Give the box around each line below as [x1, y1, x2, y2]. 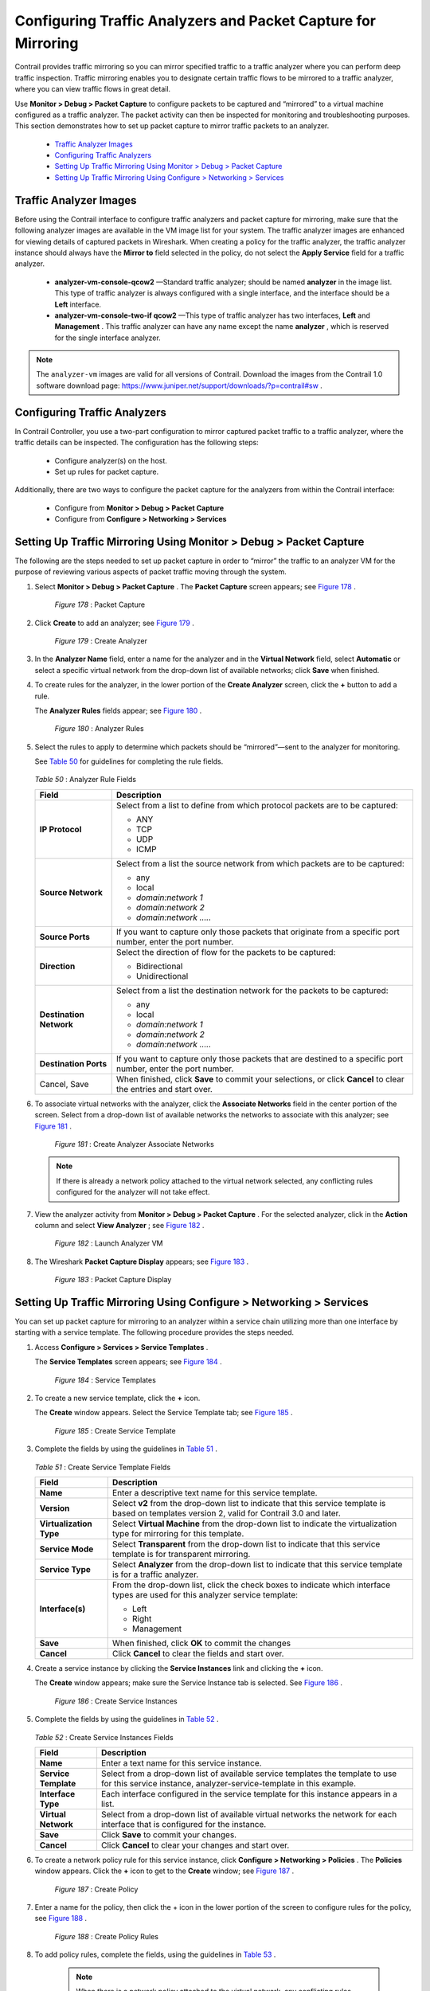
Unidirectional [135, 970, 189, 981]
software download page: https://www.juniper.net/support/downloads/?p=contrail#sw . [36, 381, 322, 390]
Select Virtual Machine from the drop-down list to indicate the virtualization [111, 1518, 397, 1529]
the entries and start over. [115, 1083, 213, 1094]
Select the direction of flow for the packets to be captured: [115, 946, 336, 957]
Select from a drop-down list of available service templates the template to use [100, 1768, 397, 1779]
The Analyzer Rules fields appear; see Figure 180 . [34, 706, 202, 715]
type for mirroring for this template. [111, 1527, 244, 1539]
